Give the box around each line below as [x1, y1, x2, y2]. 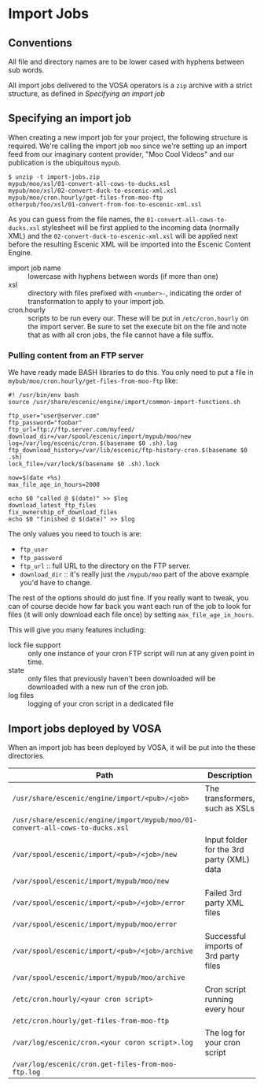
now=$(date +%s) [8, 474, 61, 482]
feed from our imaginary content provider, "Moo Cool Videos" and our [8, 149, 235, 158]
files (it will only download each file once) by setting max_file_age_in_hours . [8, 610, 255, 619]
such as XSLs [204, 803, 255, 814]
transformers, [204, 792, 255, 803]
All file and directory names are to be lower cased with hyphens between [8, 57, 245, 66]
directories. [8, 751, 46, 760]
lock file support [8, 640, 61, 650]
